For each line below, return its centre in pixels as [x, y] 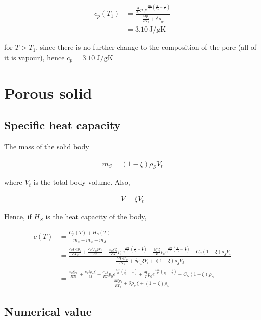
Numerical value [48, 311]
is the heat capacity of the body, [96, 216]
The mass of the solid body [47, 146]
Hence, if [18, 216]
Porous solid [48, 92]
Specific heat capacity [62, 125]
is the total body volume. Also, [82, 182]
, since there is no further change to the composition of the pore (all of [146, 47]
